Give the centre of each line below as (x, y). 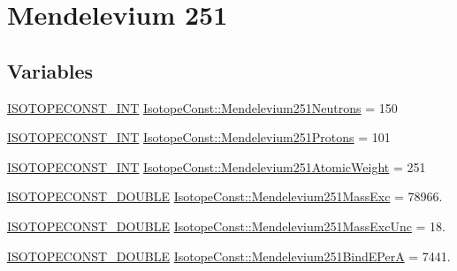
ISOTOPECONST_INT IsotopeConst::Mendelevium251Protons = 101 (199, 137)
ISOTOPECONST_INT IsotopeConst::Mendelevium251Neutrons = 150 (202, 107)
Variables (50, 70)
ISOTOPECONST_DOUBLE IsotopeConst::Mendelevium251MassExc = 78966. (225, 196)
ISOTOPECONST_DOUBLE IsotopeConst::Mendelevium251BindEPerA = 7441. (229, 256)
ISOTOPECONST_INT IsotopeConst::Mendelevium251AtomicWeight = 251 (217, 166)
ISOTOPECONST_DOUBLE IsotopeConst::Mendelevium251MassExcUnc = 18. (226, 226)
